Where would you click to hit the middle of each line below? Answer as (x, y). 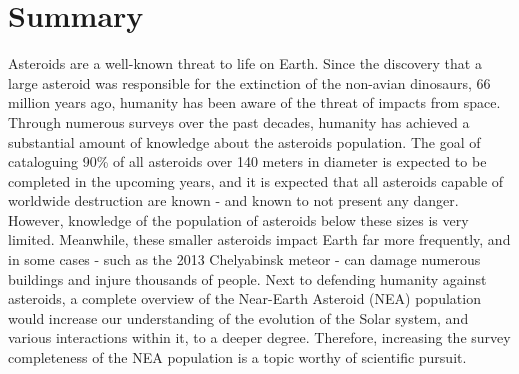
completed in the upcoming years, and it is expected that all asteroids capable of (256, 180)
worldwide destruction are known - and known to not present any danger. (233, 200)
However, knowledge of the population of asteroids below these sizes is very (238, 219)
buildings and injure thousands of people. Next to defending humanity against (247, 278)
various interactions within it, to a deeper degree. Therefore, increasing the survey (259, 337)
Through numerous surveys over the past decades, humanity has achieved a (239, 121)
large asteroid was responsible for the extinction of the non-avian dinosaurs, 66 (249, 82)
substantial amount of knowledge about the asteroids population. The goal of (244, 141)
